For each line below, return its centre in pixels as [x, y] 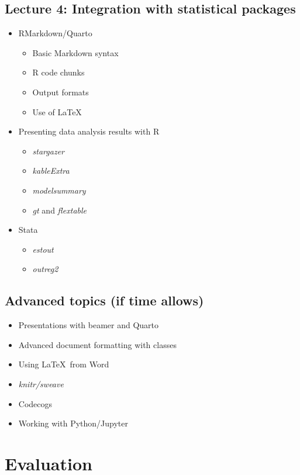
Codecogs [35, 403]
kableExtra [51, 171]
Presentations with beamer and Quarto [89, 325]
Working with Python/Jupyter [73, 423]
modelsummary [59, 190]
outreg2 [45, 269]
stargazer [48, 151]
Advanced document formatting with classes [97, 344]
